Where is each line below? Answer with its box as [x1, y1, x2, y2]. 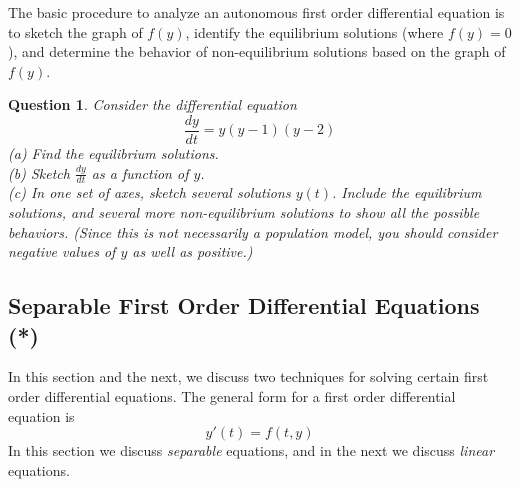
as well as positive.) [132, 241, 253, 262]
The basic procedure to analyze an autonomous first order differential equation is [8, 2, 505, 22]
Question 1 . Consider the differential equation [8, 94, 297, 115]
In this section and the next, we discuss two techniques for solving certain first [8, 366, 489, 387]
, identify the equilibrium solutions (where [185, 21, 444, 42]
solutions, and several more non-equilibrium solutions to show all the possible [8, 202, 480, 223]
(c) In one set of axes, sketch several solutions [8, 182, 291, 203]
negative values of [8, 241, 116, 262]
